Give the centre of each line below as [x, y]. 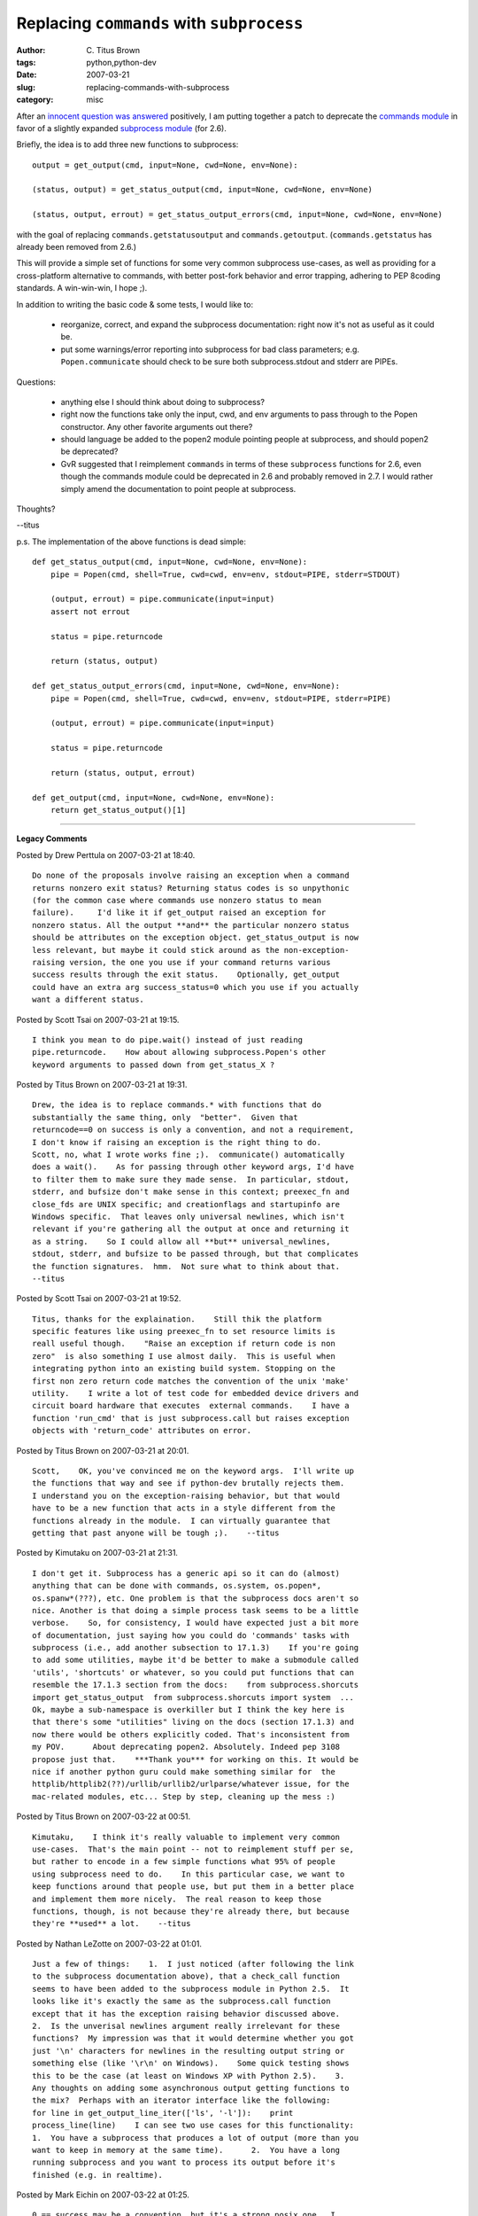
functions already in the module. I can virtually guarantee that [181, 1521]
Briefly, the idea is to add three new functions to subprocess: [127, 144]
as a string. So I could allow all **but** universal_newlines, [181, 1241]
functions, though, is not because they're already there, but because [191, 1911]
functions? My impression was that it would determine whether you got [193, 2038]
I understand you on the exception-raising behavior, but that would [186, 1495]
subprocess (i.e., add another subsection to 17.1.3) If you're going [196, 1648]
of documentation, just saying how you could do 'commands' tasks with [191, 1635]
